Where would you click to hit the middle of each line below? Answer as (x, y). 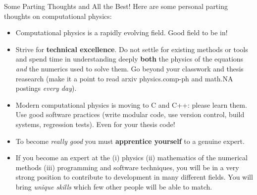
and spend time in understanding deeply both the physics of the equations (129, 59)
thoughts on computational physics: (58, 16)
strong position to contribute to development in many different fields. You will (134, 177)
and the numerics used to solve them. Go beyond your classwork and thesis (129, 68)
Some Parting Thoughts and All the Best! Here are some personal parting (116, 6)
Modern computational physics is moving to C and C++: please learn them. (131, 104)
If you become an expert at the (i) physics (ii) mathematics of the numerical (131, 158)
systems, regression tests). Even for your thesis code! (95, 124)
